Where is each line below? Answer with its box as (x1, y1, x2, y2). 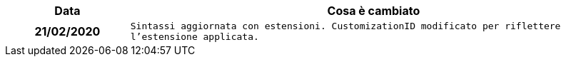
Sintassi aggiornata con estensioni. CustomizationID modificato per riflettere (130, 21, 561, 31)
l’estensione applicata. (130, 31, 259, 42)
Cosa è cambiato (327, 4, 420, 18)
